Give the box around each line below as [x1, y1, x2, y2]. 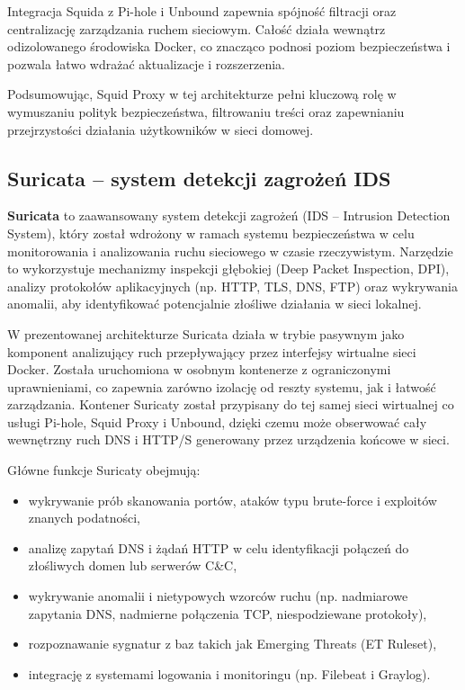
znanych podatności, [28, 508, 140, 527]
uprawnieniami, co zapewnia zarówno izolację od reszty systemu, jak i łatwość [7, 377, 436, 396]
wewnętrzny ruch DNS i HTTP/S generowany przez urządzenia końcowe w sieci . [7, 430, 450, 449]
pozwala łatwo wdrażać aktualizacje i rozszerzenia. [7, 54, 285, 73]
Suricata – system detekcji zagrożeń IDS [7, 164, 391, 192]
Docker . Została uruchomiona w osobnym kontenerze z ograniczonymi [7, 360, 391, 379]
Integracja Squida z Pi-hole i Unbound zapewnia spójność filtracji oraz [7, 2, 397, 20]
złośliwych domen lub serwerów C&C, [28, 556, 237, 575]
